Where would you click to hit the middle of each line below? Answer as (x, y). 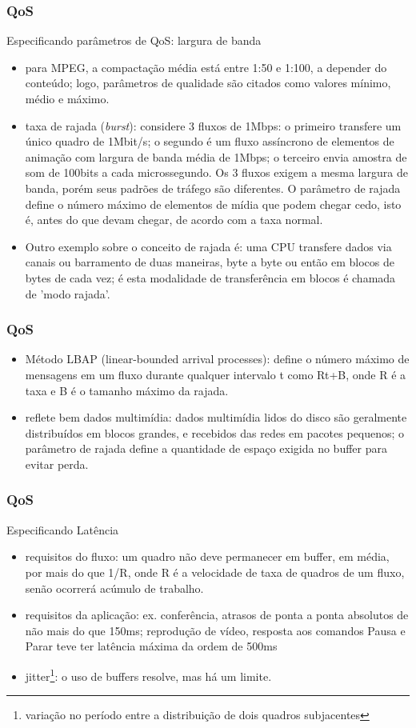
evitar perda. (57, 464)
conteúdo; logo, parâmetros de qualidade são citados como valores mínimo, (208, 83)
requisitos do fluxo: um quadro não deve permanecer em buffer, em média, (207, 556)
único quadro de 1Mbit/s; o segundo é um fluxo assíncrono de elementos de (210, 141)
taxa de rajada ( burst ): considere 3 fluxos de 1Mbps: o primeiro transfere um (213, 125)
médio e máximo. (67, 98)
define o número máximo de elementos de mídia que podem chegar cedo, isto (213, 204)
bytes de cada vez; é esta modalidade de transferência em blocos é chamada (210, 277)
